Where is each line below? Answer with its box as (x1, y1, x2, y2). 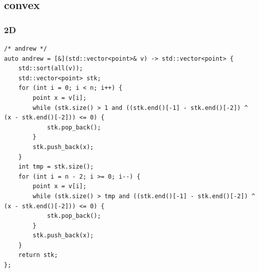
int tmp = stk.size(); (18, 163, 94, 171)
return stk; (18, 251, 58, 259)
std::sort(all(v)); (18, 65, 83, 72)
